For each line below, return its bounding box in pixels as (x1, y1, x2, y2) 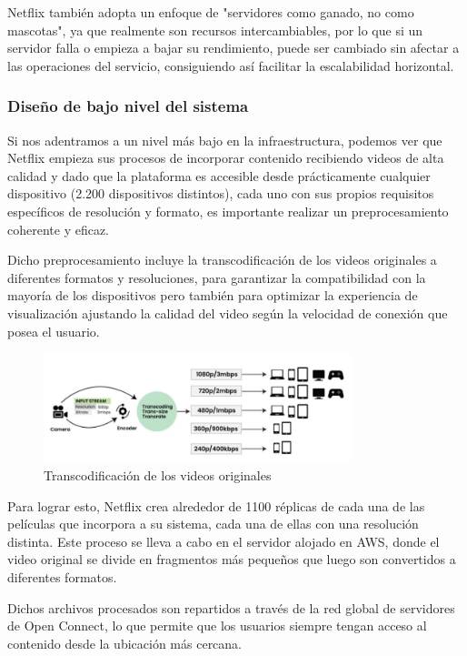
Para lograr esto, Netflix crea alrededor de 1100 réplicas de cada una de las (7, 496, 425, 515)
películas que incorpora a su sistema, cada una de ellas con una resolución (7, 514, 419, 533)
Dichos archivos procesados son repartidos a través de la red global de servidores (7, 598, 455, 617)
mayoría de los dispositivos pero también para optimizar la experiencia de (7, 286, 418, 305)
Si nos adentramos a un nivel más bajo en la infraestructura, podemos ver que (7, 130, 442, 149)
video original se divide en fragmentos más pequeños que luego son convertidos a (7, 550, 456, 569)
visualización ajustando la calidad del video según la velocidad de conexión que (7, 303, 448, 322)
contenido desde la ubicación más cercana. (7, 633, 243, 652)
